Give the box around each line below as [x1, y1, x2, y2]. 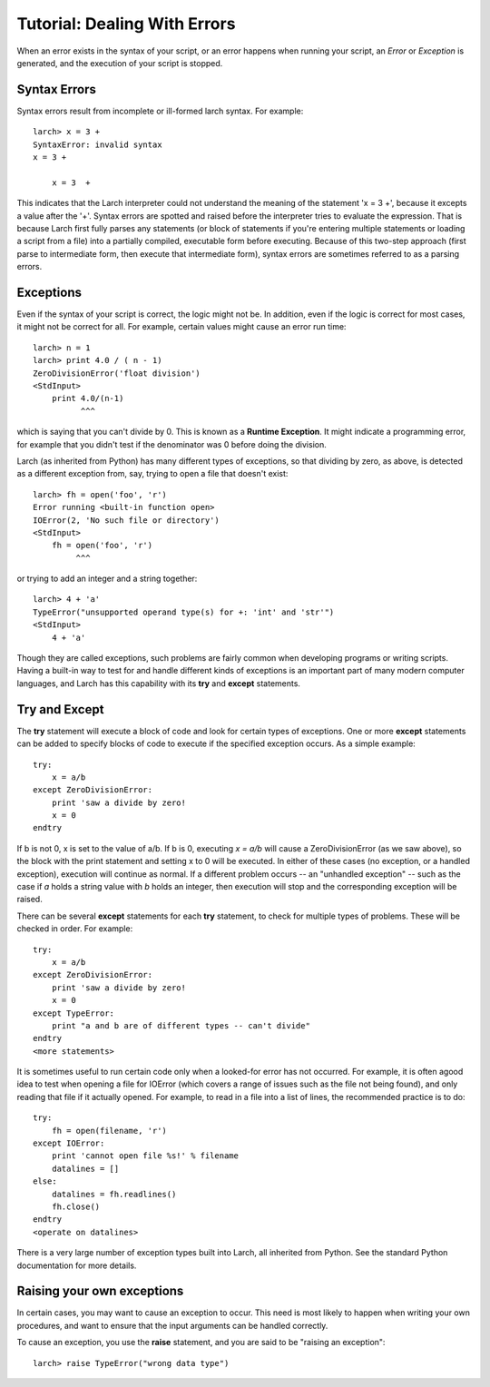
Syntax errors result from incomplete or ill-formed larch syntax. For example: [16, 105, 304, 116]
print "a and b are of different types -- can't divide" [51, 1020, 310, 1030]
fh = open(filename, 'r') [51, 1126, 168, 1136]
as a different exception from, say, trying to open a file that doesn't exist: [16, 468, 289, 479]
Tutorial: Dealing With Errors [16, 14, 236, 34]
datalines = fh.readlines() [51, 1189, 177, 1199]
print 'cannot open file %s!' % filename [51, 1151, 240, 1161]
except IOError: [33, 1138, 105, 1148]
